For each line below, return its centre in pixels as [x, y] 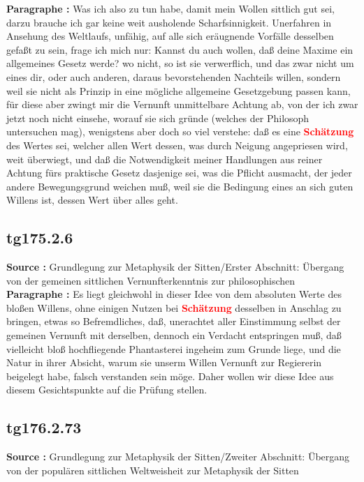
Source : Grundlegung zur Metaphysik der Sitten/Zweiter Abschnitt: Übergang [178, 457]
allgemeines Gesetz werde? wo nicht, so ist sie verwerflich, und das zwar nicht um [180, 63]
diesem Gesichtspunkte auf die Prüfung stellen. [107, 390]
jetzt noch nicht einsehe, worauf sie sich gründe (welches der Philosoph [158, 118]
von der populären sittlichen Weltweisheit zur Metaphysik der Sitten [153, 470]
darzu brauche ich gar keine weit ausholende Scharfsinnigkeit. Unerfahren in [169, 22]
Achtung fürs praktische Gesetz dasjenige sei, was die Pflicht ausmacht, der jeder [179, 173]
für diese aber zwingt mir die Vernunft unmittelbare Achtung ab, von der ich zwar [182, 104]
